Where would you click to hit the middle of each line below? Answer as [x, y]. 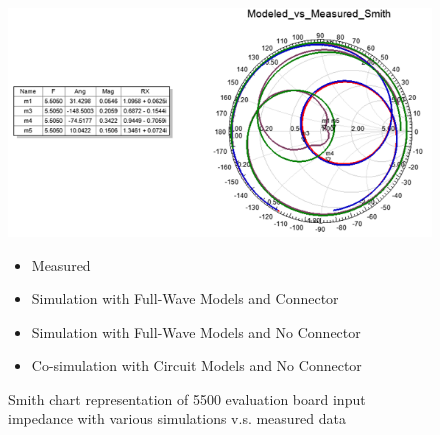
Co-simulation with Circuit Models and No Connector [196, 365]
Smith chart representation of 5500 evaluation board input [187, 398]
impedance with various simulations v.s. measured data [177, 418]
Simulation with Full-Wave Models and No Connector [196, 331]
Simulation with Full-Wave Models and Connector [185, 298]
